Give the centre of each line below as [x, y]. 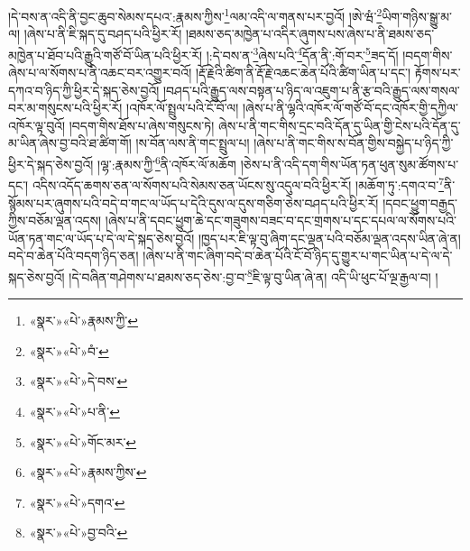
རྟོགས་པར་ [438, 73]
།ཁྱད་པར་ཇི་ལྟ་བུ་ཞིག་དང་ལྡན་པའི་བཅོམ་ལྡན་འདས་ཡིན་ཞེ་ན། [329, 238]
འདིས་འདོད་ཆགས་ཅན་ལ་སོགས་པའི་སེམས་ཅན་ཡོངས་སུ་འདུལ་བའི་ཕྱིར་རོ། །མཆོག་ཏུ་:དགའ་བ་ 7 [238, 184]
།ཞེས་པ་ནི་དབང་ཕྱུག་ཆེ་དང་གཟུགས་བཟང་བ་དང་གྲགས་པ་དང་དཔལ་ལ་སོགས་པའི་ [281, 220]
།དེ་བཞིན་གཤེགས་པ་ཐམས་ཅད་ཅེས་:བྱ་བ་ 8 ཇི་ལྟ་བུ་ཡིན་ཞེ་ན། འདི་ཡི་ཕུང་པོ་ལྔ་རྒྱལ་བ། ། [253, 275]
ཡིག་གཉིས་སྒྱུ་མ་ [417, 16]
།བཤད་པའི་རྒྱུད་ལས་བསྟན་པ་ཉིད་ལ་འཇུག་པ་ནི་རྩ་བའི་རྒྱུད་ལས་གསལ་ [312, 90]
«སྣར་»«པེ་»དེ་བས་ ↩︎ [78, 381]
